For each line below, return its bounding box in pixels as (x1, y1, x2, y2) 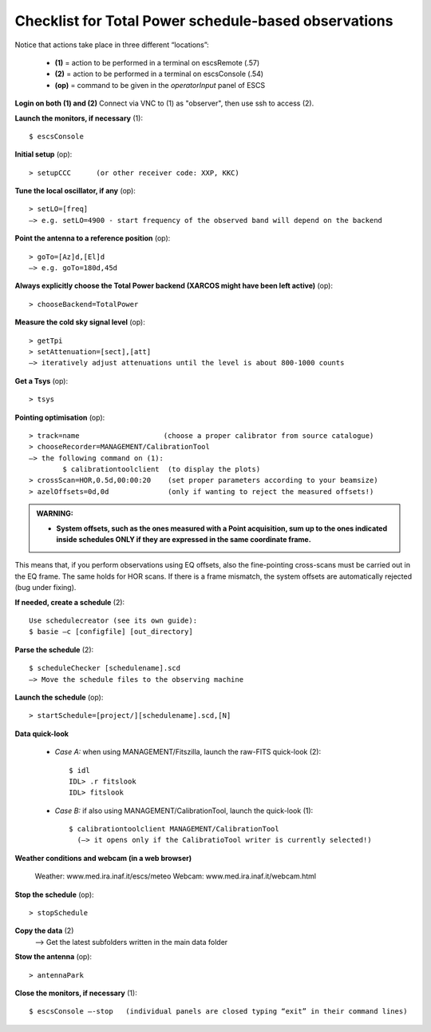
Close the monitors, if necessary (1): (14, 988, 137, 998)
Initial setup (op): (14, 149, 73, 159)
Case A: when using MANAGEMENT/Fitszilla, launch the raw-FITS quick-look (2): (54, 747, 322, 757)
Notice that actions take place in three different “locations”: (14, 40, 209, 50)
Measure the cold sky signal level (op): (14, 317, 145, 327)
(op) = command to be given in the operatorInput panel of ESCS (54, 80, 266, 90)
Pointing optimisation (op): (14, 412, 105, 422)
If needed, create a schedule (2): (14, 597, 125, 607)
